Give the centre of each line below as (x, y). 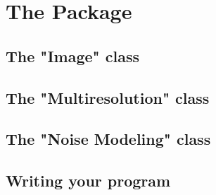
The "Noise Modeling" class (108, 139)
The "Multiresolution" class (108, 97)
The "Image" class (72, 55)
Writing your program (88, 181)
